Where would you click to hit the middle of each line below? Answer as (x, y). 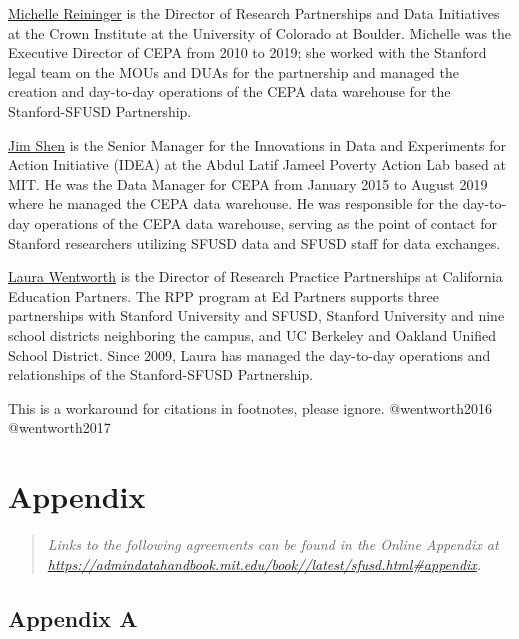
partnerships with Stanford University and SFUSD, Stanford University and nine (256, 315)
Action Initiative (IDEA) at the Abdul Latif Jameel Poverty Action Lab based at (257, 164)
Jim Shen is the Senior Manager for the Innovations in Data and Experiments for (257, 144)
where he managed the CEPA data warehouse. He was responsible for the (233, 203)
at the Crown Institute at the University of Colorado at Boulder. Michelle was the (260, 32)
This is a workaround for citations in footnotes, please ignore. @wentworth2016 (250, 407)
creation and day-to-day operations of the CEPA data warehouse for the (229, 91)
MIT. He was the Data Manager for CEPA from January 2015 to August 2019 (248, 183)
